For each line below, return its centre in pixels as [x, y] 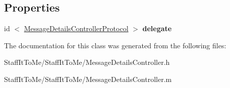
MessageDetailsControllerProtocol [76, 28]
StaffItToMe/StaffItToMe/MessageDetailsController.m [88, 79]
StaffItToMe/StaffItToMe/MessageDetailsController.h [87, 62]
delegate [157, 28]
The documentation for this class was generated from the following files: [115, 45]
